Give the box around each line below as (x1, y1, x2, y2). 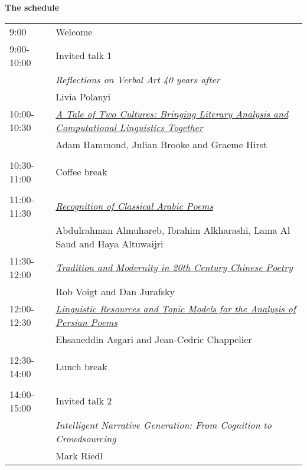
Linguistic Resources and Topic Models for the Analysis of (55, 301, 296, 315)
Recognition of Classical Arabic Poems (55, 199, 213, 213)
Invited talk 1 (55, 48, 112, 63)
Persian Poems (55, 315, 117, 329)
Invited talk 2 (55, 394, 112, 408)
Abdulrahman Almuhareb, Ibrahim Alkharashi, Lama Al (55, 223, 290, 237)
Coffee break (55, 165, 107, 179)
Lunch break (55, 360, 107, 374)
